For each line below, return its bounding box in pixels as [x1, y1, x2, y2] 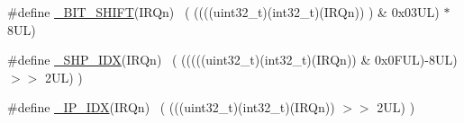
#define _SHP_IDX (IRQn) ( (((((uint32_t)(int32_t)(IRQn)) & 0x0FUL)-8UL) [7, 50, 458, 69]
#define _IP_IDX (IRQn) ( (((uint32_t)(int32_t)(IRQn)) [7, 98, 335, 117]
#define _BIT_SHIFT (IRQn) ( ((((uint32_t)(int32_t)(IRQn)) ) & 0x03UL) [7, 3, 440, 21]
